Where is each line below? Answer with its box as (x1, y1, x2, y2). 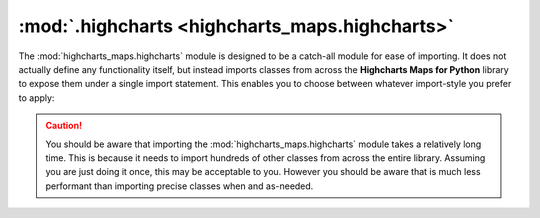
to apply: (18, 91, 55, 104)
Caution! (45, 120, 83, 132)
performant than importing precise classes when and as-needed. (45, 180, 314, 192)
